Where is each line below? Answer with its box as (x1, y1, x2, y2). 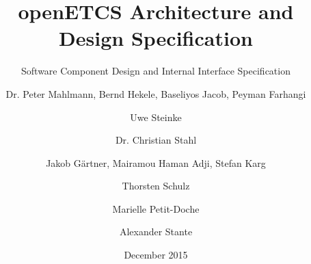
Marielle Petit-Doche (112, 201, 200, 215)
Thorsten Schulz (122, 179, 190, 193)
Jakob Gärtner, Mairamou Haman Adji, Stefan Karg (46, 155, 266, 170)
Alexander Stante (119, 224, 193, 239)
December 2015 (124, 248, 188, 262)
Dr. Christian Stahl (115, 133, 197, 147)
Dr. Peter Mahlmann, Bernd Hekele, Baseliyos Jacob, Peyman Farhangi (5, 86, 306, 101)
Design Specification (59, 24, 253, 52)
